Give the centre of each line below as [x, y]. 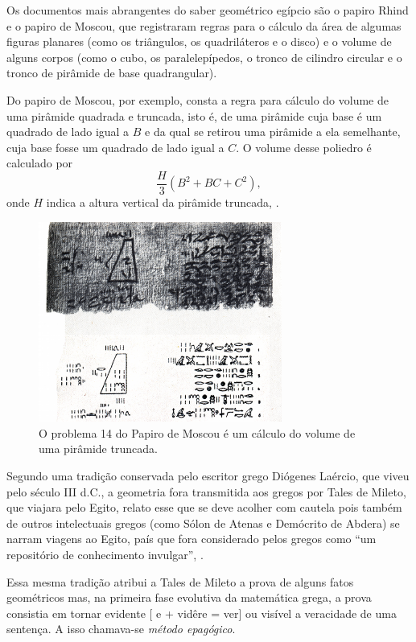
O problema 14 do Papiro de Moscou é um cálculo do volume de [197, 432]
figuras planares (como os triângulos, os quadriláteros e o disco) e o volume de [199, 41]
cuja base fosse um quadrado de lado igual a [115, 147]
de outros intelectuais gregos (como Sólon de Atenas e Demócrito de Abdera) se [203, 523]
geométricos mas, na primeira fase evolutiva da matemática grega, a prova [189, 597]
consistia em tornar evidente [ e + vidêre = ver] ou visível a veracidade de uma [202, 613]
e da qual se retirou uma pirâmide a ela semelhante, [273, 132]
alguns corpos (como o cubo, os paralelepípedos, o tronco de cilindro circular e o [204, 57]
